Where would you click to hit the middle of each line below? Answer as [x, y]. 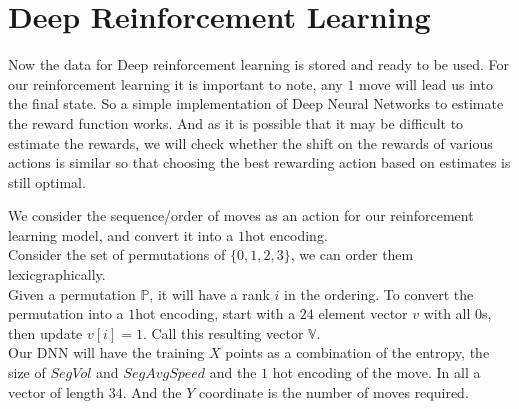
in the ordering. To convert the [379, 293]
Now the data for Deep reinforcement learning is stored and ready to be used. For [259, 64]
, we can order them [352, 254]
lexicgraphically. [57, 274]
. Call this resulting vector [223, 332]
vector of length [56, 391]
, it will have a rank [209, 293]
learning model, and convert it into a [121, 234]
